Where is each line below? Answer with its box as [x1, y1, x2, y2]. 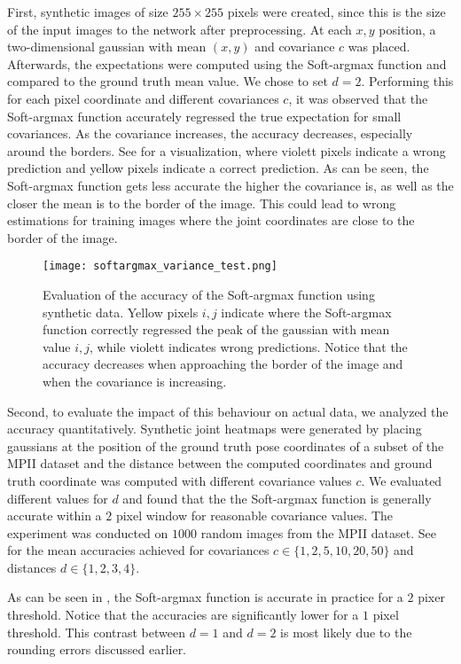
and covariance [254, 37, 335, 56]
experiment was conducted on [7, 523, 168, 542]
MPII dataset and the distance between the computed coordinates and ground [7, 454, 433, 473]
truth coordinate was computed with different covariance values [7, 471, 352, 489]
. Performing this [361, 72, 454, 90]
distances [7, 558, 57, 576]
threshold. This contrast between [7, 622, 185, 641]
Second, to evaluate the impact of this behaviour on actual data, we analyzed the [7, 402, 449, 420]
